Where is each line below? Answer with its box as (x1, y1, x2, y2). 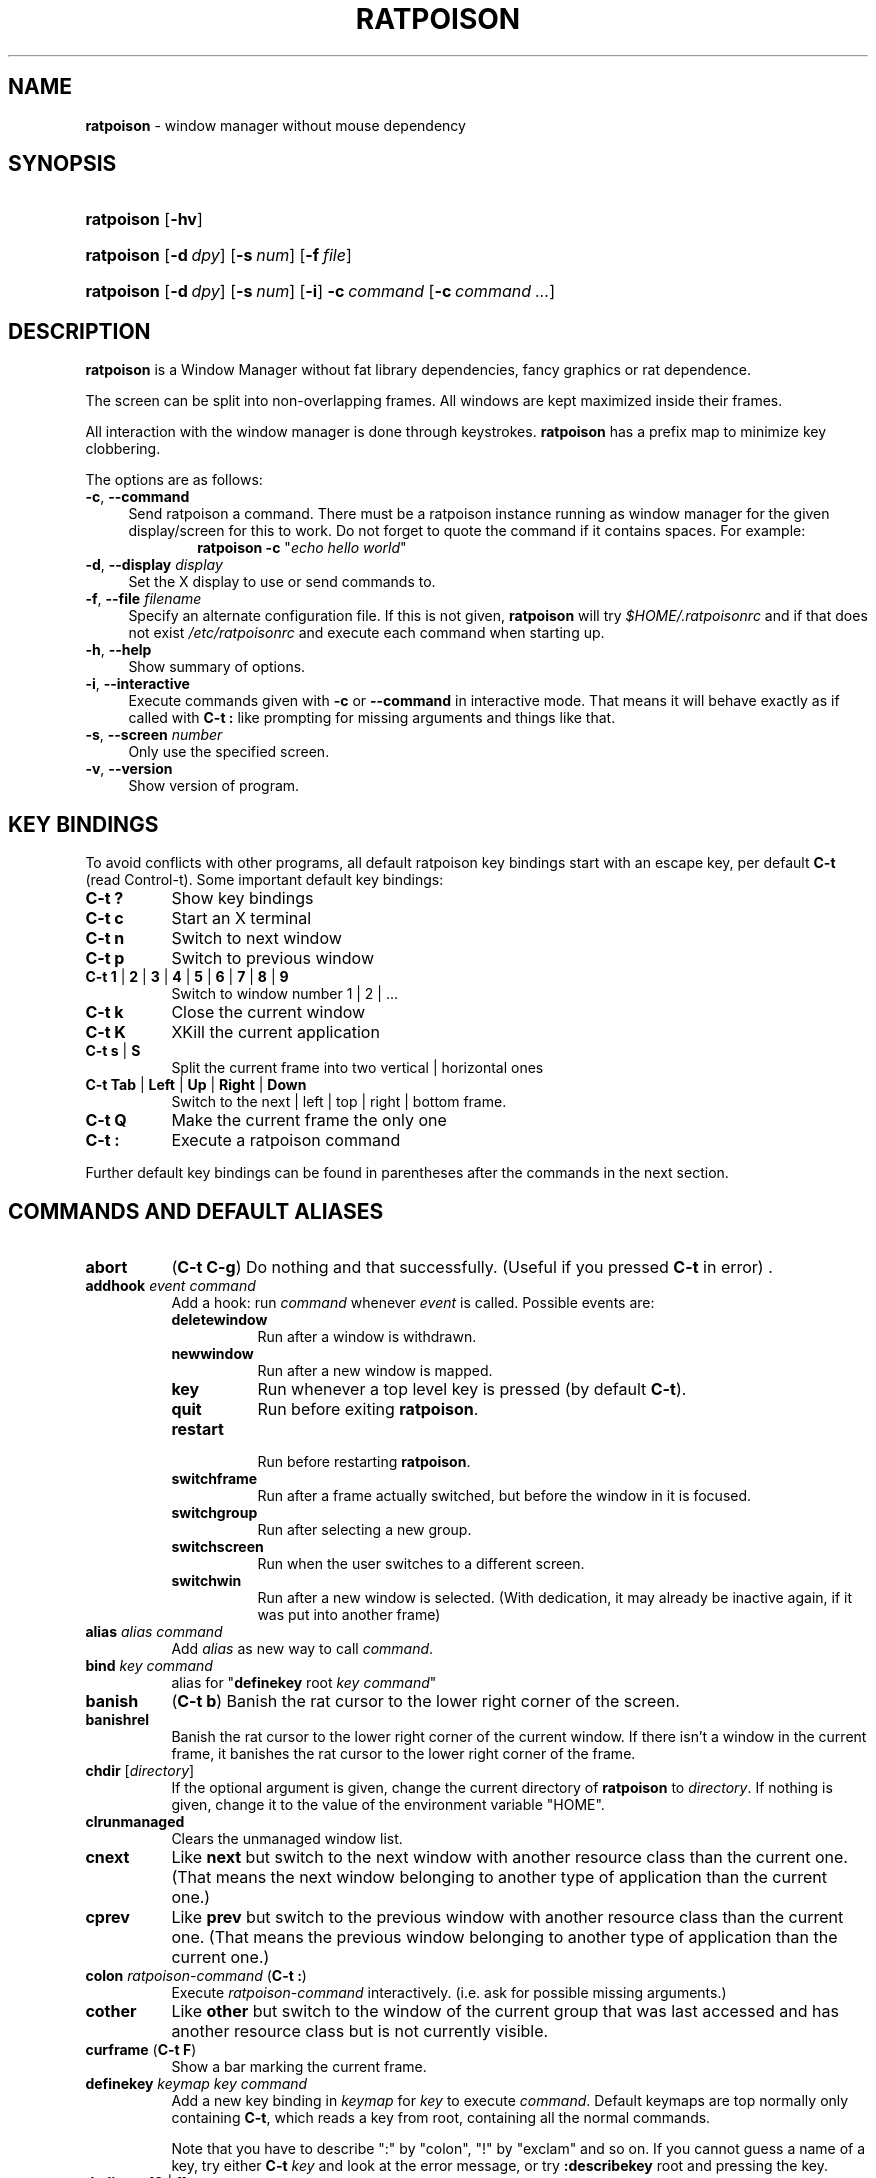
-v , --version (85, 760, 173, 778)
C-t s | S (85, 1042, 141, 1060)
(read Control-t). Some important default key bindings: (85, 871, 444, 889)
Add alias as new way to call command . (171, 1639, 434, 1657)
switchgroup (171, 1503, 258, 1521)
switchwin (171, 1571, 242, 1589)
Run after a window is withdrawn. (257, 1327, 477, 1345)
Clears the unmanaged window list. (171, 1829, 403, 1847)
